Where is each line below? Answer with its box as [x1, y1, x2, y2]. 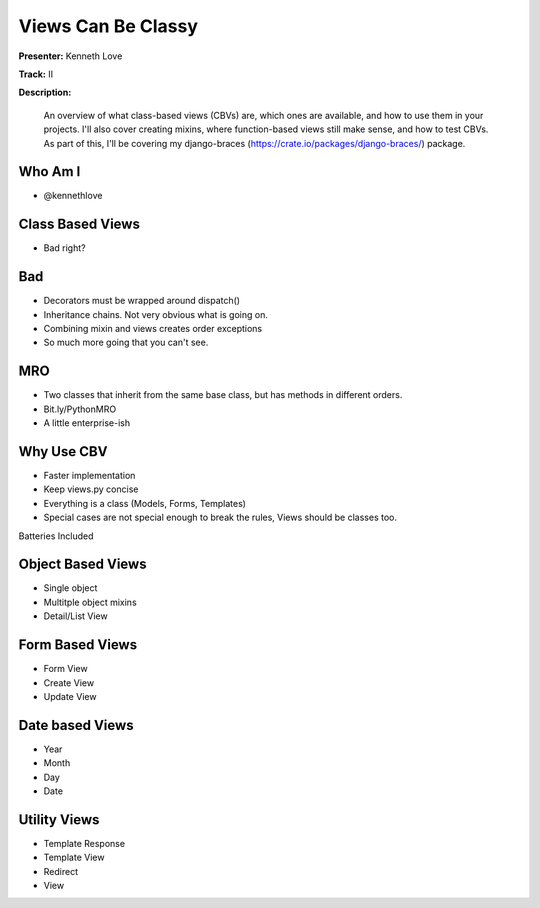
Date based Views [18, 716, 134, 734]
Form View [43, 663, 89, 675]
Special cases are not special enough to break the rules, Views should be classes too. [43, 511, 397, 524]
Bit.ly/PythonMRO [43, 403, 117, 415]
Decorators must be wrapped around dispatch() [43, 295, 240, 307]
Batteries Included [18, 530, 94, 542]
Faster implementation [43, 469, 136, 481]
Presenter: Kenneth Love [18, 50, 123, 62]
